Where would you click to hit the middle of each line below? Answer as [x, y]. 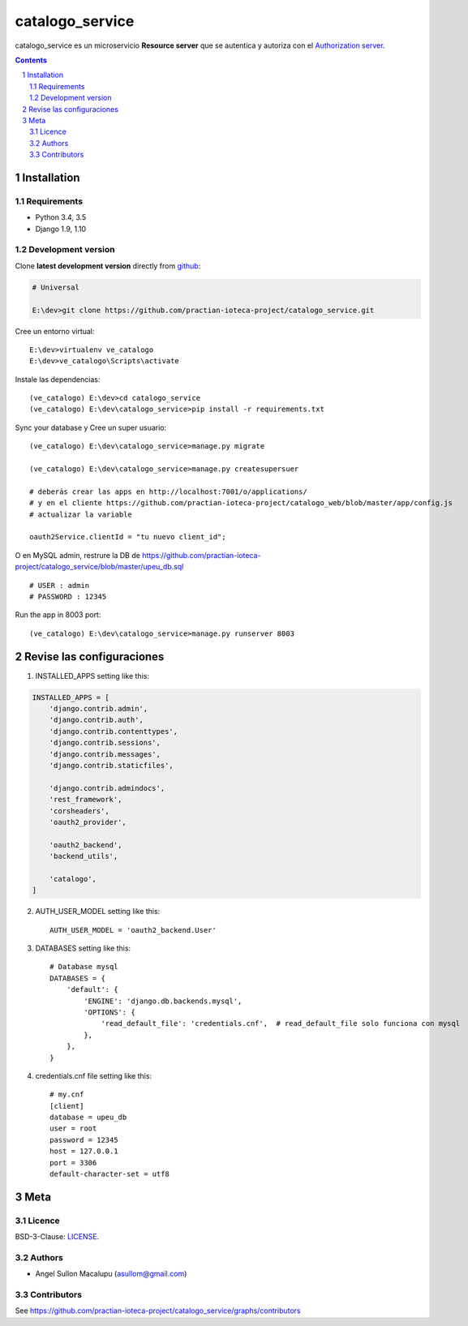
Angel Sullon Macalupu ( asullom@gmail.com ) [111, 1274]
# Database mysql [84, 967]
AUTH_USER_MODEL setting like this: [98, 912]
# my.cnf [67, 1094]
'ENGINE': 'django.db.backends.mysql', [163, 1001]
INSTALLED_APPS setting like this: [92, 676]
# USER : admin [60, 585]
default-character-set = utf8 [110, 1174]
